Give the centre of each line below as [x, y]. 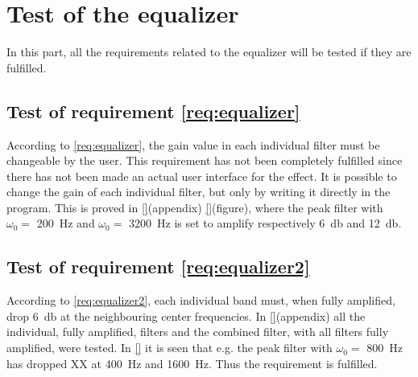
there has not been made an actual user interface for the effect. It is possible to [202, 176]
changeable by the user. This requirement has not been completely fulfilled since [205, 160]
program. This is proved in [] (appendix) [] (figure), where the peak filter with [195, 207]
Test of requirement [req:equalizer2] [158, 266]
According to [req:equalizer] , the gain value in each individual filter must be [193, 144]
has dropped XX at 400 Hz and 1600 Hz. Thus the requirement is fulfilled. [192, 363]
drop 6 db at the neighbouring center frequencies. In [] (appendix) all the [186, 316]
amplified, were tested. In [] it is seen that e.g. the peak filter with [170, 348]
